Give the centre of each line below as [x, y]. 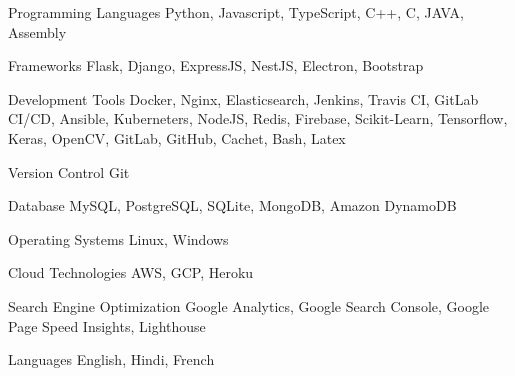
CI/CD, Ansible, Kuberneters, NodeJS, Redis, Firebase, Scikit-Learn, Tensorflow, [258, 118]
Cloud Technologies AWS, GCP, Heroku [131, 272]
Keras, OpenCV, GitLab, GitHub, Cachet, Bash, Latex [177, 137]
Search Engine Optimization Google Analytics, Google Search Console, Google [249, 305]
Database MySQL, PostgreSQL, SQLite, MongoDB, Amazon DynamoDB [232, 205]
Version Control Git [69, 171]
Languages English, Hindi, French [111, 359]
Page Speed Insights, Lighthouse [107, 325]
